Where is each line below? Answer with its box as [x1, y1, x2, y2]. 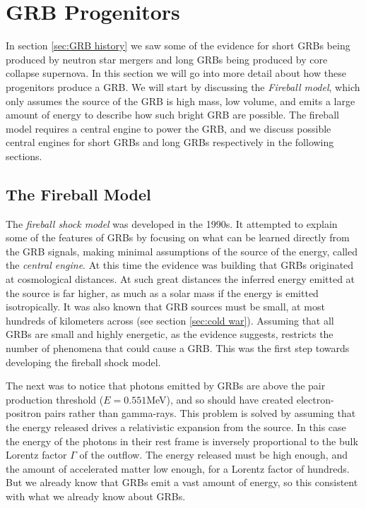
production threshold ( [6, 392, 104, 406]
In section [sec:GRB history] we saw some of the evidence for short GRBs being [6, 38, 350, 53]
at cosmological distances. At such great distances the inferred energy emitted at [6, 272, 355, 286]
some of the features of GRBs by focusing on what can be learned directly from [6, 230, 350, 245]
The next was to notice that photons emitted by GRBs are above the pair [6, 378, 326, 393]
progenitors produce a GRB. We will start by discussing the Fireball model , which [6, 79, 360, 94]
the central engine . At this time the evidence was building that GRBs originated [6, 258, 354, 272]
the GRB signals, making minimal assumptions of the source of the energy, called [6, 243, 358, 258]
